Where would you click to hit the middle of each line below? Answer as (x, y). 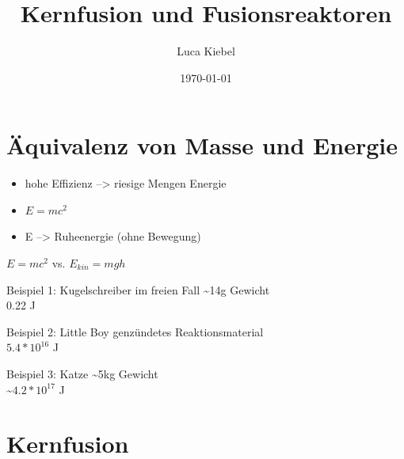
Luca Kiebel (206, 51)
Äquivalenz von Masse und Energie (202, 145)
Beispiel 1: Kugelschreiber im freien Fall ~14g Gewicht (138, 289)
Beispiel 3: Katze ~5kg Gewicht (82, 374)
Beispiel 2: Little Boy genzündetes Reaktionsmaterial (135, 331)
